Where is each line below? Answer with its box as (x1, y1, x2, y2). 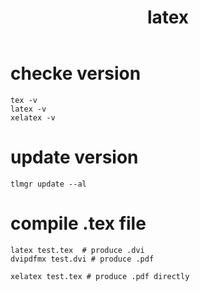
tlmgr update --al (10, 179, 87, 189)
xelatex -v (10, 112, 56, 123)
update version (10, 146, 139, 169)
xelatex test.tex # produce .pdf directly (10, 271, 190, 281)
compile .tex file (10, 212, 147, 235)
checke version (10, 62, 142, 85)
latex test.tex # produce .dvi (10, 245, 145, 255)
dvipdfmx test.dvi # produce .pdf (10, 254, 155, 264)
